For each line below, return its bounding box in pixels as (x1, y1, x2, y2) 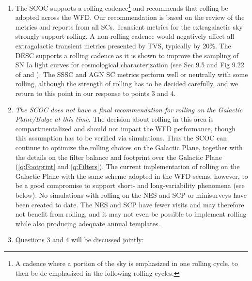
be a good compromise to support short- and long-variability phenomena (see (15, 180, 245, 190)
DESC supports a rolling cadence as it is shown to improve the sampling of (15, 50, 239, 60)
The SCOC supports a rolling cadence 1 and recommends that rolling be (15, 1, 228, 13)
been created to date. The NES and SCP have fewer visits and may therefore (15, 199, 244, 209)
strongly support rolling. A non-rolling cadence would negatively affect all (15, 31, 235, 41)
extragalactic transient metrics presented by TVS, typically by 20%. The (15, 41, 231, 51)
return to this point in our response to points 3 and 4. (15, 88, 176, 98)
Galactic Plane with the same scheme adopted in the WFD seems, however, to (15, 171, 248, 181)
